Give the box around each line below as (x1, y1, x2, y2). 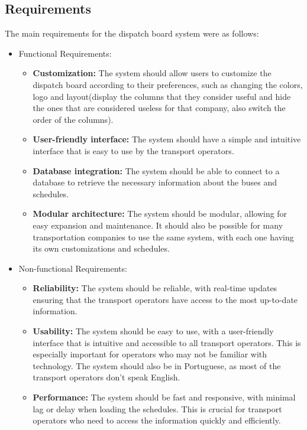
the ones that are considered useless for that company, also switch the (33, 102, 286, 114)
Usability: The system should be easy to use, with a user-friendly (33, 325, 274, 337)
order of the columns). (33, 113, 114, 125)
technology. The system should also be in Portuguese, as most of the (33, 359, 281, 372)
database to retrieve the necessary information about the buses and (33, 176, 277, 188)
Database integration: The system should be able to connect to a (33, 164, 280, 177)
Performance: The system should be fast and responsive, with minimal (33, 391, 296, 403)
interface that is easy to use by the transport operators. (33, 144, 234, 157)
